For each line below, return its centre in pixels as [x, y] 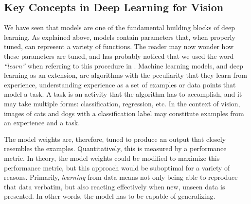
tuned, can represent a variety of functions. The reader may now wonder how [119, 46]
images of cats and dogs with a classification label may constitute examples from [124, 113]
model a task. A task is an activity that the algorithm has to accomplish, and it [123, 94]
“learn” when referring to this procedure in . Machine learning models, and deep [124, 65]
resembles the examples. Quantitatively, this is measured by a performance [115, 148]
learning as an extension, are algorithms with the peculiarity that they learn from [125, 75]
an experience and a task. [42, 123]
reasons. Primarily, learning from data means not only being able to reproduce [121, 177]
